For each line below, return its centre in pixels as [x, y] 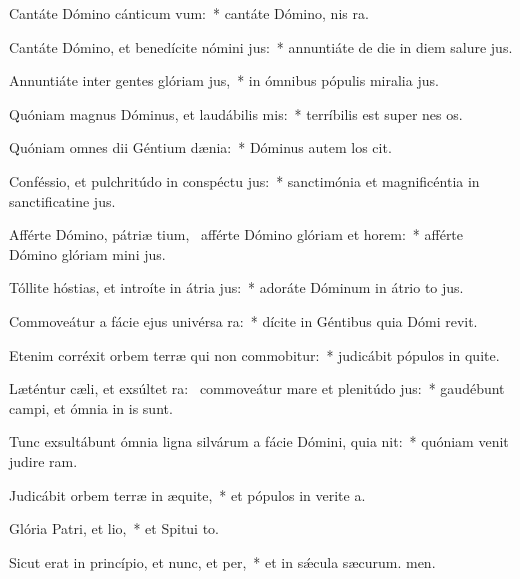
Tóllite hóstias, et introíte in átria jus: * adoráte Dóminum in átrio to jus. [236, 287]
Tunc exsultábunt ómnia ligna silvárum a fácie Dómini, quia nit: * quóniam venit [259, 441]
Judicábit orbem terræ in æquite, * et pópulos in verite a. [187, 494]
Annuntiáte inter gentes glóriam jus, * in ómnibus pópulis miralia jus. [224, 80]
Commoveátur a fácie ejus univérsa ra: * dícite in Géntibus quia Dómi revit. [243, 320]
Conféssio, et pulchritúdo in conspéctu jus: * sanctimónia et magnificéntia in [244, 180]
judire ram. [43, 460]
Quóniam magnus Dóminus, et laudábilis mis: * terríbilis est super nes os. [236, 113]
